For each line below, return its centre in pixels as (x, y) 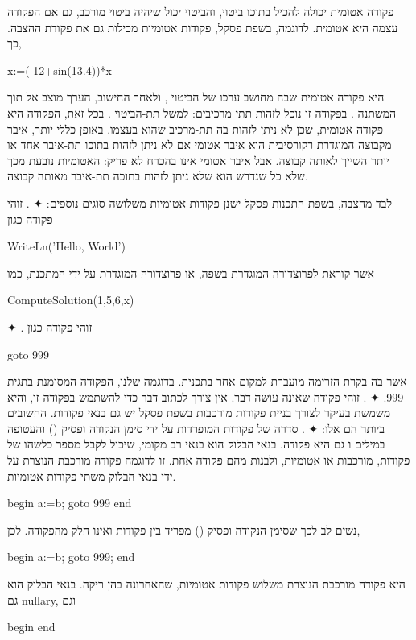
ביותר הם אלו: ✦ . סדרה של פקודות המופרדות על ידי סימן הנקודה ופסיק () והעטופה (196, 428)
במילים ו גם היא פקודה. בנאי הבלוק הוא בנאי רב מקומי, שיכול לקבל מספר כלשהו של (196, 444)
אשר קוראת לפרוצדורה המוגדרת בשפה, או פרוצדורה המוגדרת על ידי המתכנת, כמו (191, 273)
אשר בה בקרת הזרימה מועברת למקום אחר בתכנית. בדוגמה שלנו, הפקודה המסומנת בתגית (207, 381)
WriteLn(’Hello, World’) (66, 246)
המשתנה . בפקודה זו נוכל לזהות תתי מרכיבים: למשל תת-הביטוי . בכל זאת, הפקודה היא (202, 112)
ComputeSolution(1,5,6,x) (71, 300)
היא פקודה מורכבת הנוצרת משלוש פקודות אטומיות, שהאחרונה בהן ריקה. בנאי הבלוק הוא (206, 584)
